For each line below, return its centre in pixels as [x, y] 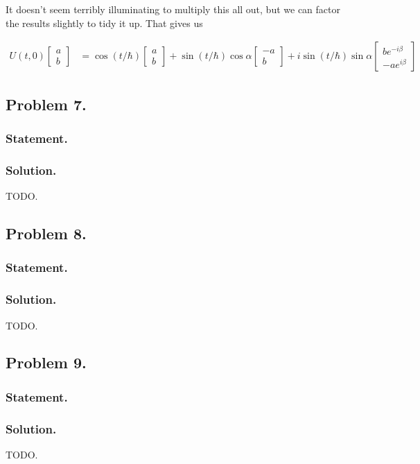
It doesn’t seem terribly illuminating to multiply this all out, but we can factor [173, 9]
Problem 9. [46, 362]
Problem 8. [46, 233]
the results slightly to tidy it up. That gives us [104, 23]
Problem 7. [46, 104]
